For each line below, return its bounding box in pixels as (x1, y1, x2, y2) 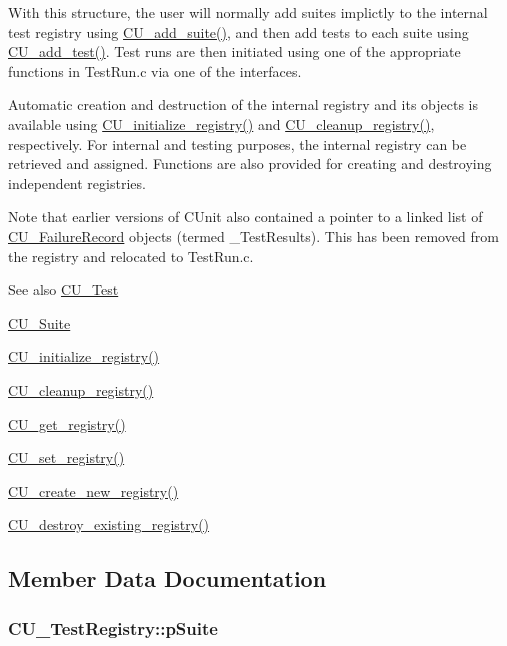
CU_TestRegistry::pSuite (8, 615, 218, 640)
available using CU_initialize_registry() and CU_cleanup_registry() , (8, 113, 435, 134)
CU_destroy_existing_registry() (8, 514, 210, 535)
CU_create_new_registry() (8, 480, 179, 501)
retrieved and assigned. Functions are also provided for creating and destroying (8, 153, 492, 174)
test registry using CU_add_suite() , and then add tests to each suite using (8, 21, 469, 42)
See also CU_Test (8, 279, 119, 300)
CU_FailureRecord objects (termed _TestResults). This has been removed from (8, 225, 499, 246)
